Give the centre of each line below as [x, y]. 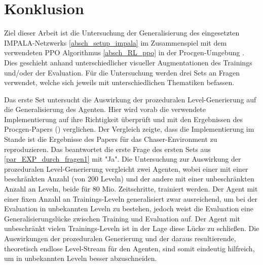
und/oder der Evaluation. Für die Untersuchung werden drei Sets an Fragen [122, 72]
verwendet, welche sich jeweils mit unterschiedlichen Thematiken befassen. [119, 82]
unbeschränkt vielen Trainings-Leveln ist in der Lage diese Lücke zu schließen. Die [132, 228]
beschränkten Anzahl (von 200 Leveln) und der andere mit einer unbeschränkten [129, 179]
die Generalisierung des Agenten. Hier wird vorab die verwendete [105, 109]
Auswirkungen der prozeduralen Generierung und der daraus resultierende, [120, 238]
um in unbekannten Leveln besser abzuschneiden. [81, 258]
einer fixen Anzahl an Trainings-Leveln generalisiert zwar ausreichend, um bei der [131, 198]
